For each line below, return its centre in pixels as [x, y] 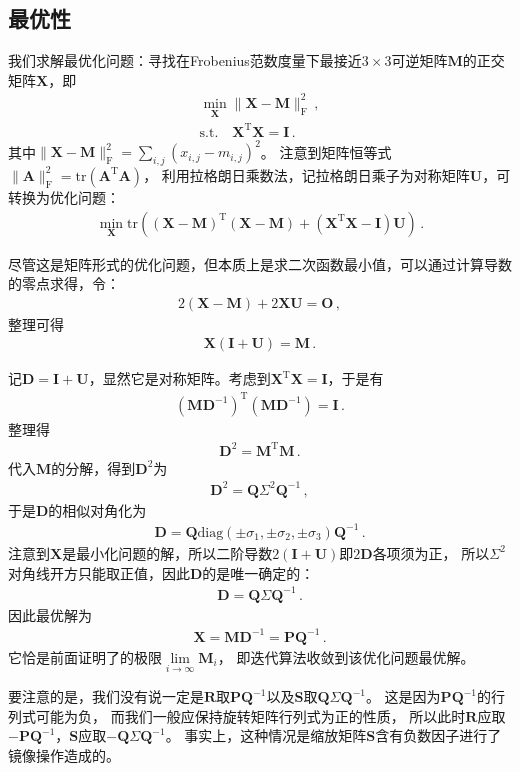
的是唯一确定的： [258, 572]
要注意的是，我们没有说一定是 [106, 696]
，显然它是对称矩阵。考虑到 [179, 378]
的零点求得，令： [64, 283]
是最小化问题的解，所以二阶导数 [167, 552]
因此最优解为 [50, 614]
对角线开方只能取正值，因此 [99, 572]
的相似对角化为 [97, 509]
